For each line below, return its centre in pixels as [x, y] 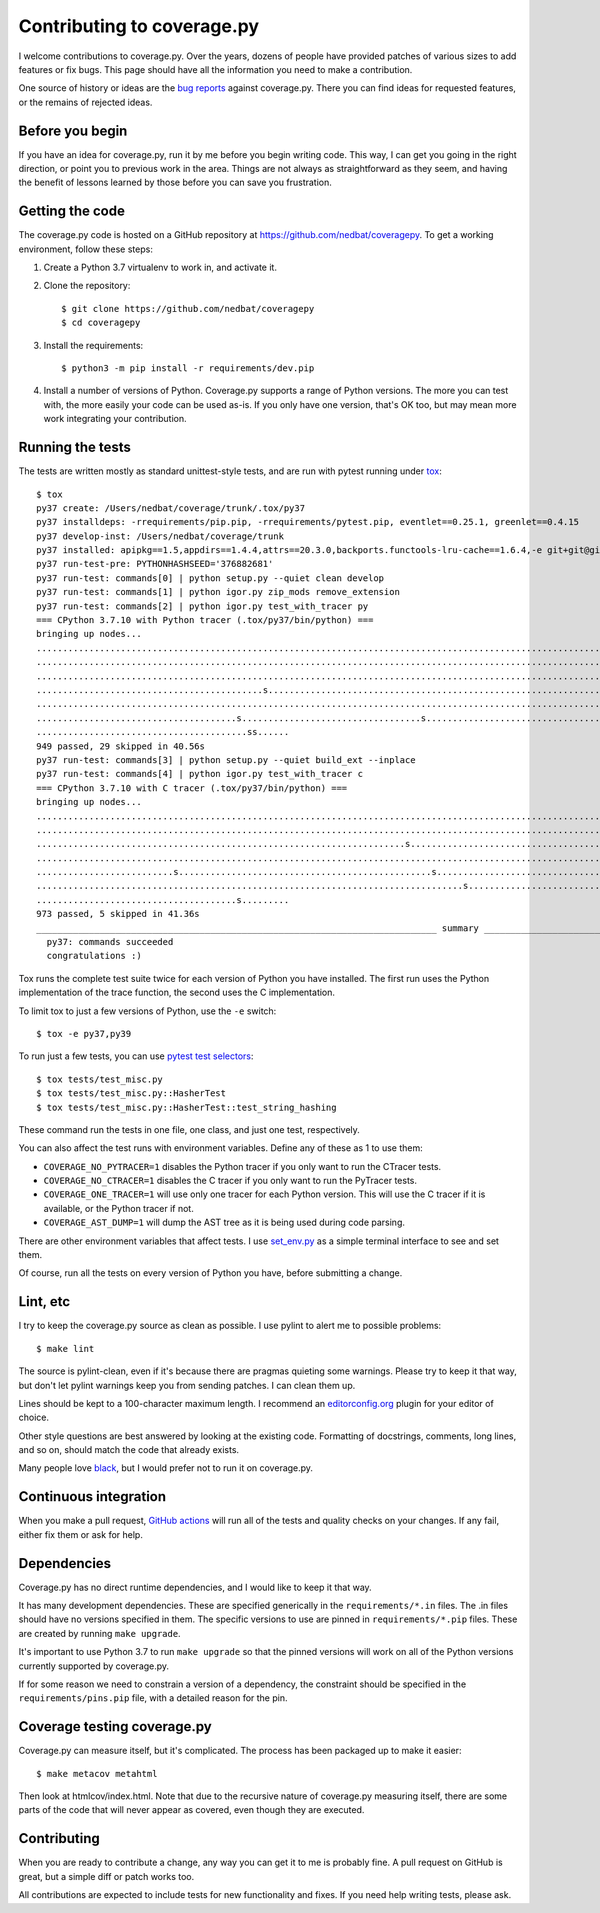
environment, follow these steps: [86, 249]
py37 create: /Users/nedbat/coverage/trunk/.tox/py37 [170, 508]
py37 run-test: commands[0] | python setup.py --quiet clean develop [210, 578]
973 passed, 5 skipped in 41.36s [118, 914]
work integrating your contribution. [115, 419]
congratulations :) [94, 956]
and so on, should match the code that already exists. [129, 1450]
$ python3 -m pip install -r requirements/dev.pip [188, 368]
